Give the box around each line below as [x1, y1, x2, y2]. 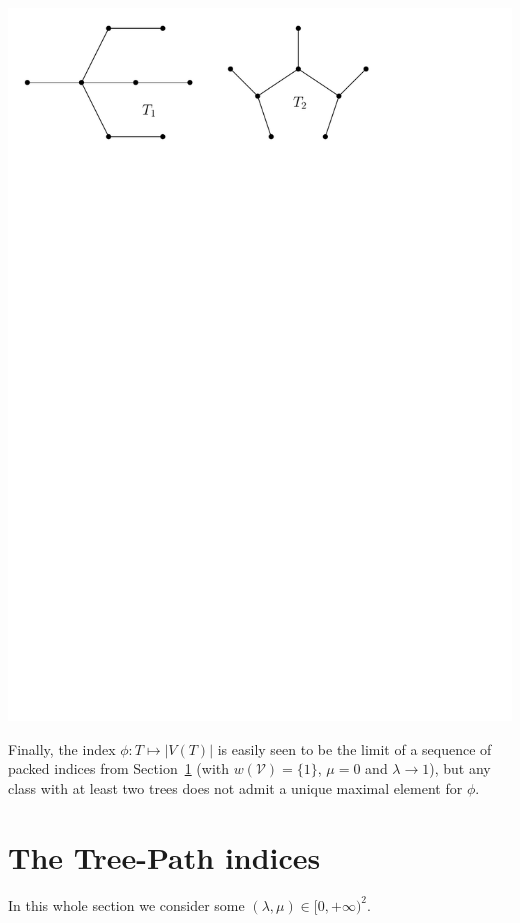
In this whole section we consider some [8, 894, 245, 915]
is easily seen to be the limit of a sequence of [217, 738, 492, 759]
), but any [429, 758, 491, 779]
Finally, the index [8, 738, 116, 759]
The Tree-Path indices [8, 836, 321, 877]
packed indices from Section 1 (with [8, 758, 230, 779]
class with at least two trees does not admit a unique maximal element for [8, 777, 463, 798]
